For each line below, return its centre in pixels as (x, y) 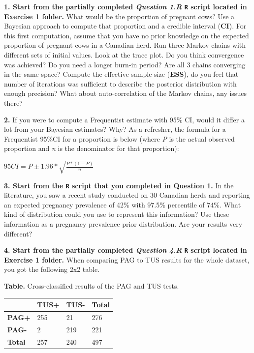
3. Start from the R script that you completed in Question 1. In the (119, 185)
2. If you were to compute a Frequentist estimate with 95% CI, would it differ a (124, 119)
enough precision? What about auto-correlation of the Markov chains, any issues (125, 93)
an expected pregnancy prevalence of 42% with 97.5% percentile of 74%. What (123, 204)
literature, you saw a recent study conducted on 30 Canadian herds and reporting (127, 195)
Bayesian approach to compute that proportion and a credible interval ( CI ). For (125, 26)
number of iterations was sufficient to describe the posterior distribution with (120, 83)
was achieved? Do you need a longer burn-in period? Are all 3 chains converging (125, 64)
